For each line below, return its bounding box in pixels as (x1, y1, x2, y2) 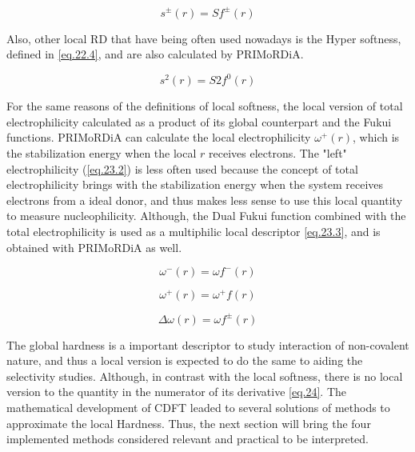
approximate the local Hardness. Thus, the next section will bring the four (6, 414, 371, 431)
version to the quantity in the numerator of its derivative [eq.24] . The (6, 383, 347, 400)
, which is (353, 129, 400, 146)
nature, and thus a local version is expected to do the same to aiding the (6, 352, 363, 369)
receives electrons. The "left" (209, 144, 347, 161)
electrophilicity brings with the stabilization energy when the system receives (6, 176, 384, 193)
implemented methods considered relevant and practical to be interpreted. (6, 430, 369, 447)
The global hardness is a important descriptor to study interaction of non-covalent (6, 336, 409, 353)
